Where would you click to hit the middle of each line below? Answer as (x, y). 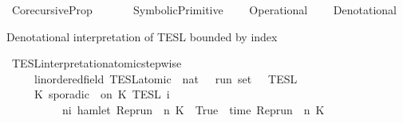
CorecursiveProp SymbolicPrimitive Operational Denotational (204, 10)
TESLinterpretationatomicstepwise (97, 63)
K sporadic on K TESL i (102, 94)
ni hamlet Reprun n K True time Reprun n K (193, 109)
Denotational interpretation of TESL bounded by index (142, 36)
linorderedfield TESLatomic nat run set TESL (166, 78)
